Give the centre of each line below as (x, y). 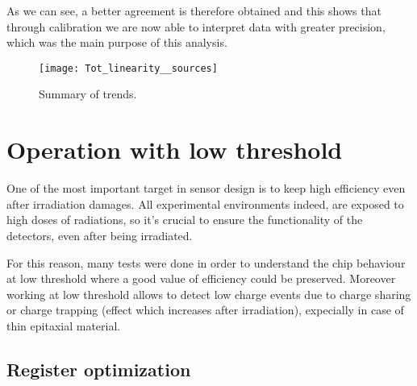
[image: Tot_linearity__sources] (128, 68)
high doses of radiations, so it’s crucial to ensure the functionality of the (185, 220)
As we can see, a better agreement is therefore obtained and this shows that (194, 10)
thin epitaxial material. (64, 325)
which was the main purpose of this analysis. (117, 42)
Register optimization (99, 369)
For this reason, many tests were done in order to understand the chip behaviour (206, 262)
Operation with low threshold (175, 149)
